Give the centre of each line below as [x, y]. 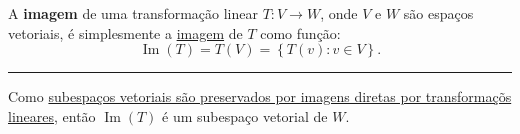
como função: [300, 32]
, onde [339, 13]
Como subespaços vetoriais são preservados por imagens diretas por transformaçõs [260, 96]
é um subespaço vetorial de [245, 115]
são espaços [438, 13]
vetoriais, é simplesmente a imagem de [125, 32]
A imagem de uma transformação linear [133, 13]
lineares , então [52, 115]
